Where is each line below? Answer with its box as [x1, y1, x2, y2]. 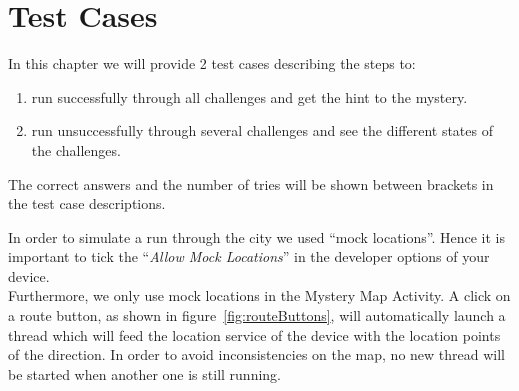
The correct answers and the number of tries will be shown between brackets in [8, 173, 494, 194]
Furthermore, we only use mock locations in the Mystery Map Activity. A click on [8, 285, 511, 306]
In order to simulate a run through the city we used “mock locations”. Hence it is [8, 226, 506, 247]
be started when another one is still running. [8, 363, 281, 384]
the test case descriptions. [8, 193, 166, 214]
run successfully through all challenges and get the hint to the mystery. [31, 86, 468, 107]
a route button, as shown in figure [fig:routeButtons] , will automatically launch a [8, 305, 506, 326]
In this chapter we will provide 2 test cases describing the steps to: [8, 53, 416, 74]
